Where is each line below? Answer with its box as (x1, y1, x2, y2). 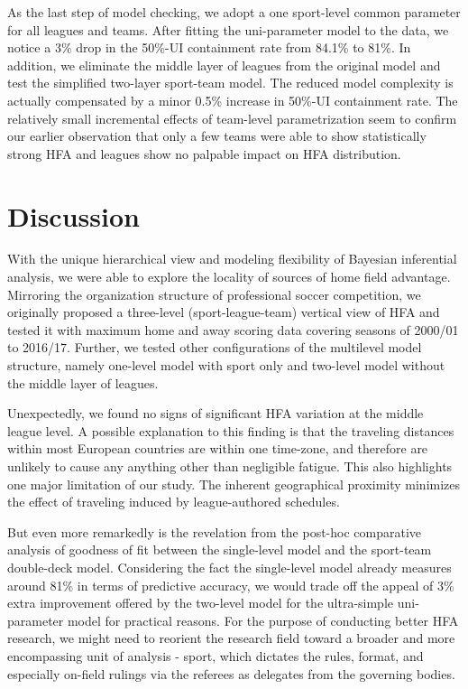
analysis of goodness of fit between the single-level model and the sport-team (7, 540, 432, 559)
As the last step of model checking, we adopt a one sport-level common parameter (7, 3, 461, 21)
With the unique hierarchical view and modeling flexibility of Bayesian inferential (7, 249, 457, 268)
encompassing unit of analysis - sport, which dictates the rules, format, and (7, 646, 424, 665)
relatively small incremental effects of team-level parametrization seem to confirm (7, 108, 457, 127)
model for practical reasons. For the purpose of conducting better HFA (67, 610, 459, 629)
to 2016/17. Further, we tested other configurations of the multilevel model (7, 338, 422, 357)
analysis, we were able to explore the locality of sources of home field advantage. (7, 267, 451, 286)
